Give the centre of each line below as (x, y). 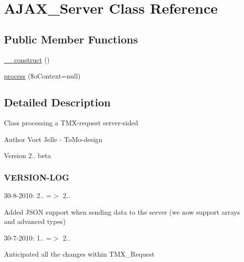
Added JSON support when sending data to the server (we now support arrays (122, 212)
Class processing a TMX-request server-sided (71, 122)
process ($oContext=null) (42, 76)
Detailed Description (57, 102)
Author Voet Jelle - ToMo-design (53, 139)
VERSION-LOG (37, 177)
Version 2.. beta (28, 155)
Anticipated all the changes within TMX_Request (79, 254)
